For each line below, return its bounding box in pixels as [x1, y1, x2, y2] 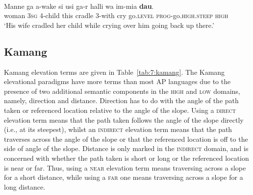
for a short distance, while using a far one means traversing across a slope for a [4, 172, 243, 182]
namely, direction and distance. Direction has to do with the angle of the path [4, 95, 239, 106]
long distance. [4, 181, 46, 192]
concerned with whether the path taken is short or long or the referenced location [4, 152, 249, 163]
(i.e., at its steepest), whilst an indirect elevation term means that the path [4, 124, 232, 134]
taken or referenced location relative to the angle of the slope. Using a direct [4, 105, 236, 115]
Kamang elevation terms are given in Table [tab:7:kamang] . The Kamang [4, 66, 225, 77]
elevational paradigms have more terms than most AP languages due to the [4, 76, 231, 87]
